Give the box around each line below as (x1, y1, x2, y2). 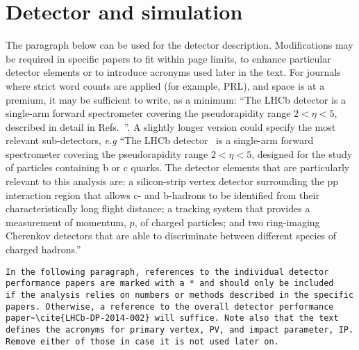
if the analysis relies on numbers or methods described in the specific (6, 289, 354, 300)
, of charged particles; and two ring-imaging (134, 214, 320, 229)
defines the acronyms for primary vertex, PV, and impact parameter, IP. (6, 324, 354, 335)
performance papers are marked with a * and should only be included (6, 278, 334, 289)
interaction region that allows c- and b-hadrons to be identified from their (6, 187, 319, 202)
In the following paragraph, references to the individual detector (6, 267, 329, 277)
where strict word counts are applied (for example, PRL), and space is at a (6, 78, 325, 93)
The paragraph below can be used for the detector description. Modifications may (6, 38, 353, 52)
